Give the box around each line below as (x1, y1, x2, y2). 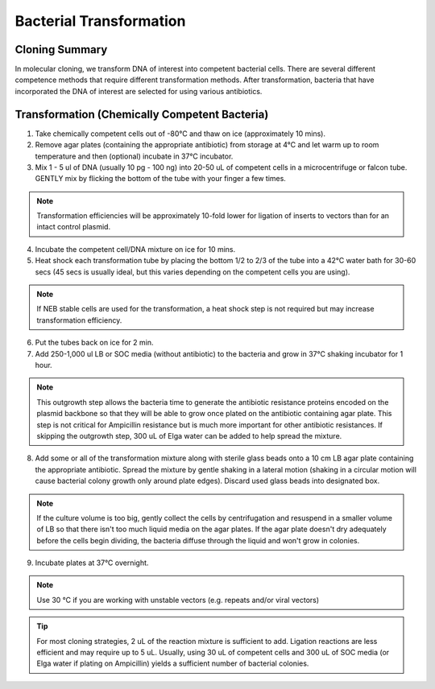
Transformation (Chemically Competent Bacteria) (14, 107, 269, 121)
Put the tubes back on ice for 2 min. (35, 338, 154, 348)
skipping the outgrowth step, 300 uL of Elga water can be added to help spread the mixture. (36, 431, 342, 440)
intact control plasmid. (36, 222, 111, 232)
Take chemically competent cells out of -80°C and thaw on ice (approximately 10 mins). (35, 129, 326, 138)
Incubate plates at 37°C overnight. (35, 558, 149, 567)
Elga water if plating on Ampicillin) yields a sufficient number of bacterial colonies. (36, 658, 309, 668)
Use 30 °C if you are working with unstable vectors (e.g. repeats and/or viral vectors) (36, 595, 320, 604)
